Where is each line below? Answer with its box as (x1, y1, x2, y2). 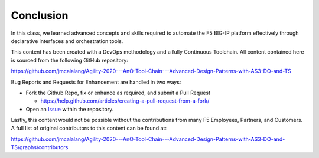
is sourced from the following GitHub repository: (11, 57, 128, 64)
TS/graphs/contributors (11, 144, 69, 151)
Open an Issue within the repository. (25, 106, 114, 113)
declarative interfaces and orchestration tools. (11, 37, 123, 44)
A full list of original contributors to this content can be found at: (11, 124, 167, 132)
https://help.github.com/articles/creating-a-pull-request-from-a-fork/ (40, 97, 210, 104)
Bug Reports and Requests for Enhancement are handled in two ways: (11, 78, 181, 85)
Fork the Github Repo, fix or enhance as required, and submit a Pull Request (25, 89, 211, 96)
